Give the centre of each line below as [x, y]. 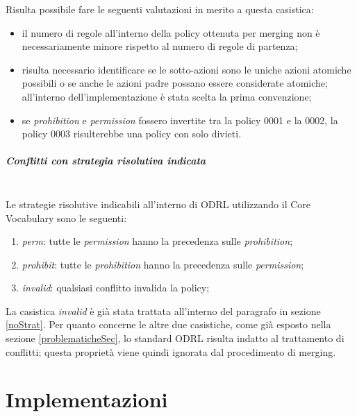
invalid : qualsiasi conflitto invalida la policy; [116, 288]
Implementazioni [87, 399]
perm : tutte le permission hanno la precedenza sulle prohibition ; [157, 241]
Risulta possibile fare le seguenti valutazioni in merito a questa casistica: [160, 9]
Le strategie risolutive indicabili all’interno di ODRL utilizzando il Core [158, 204]
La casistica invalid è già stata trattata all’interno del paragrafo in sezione [163, 310]
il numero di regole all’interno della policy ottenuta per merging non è [171, 32]
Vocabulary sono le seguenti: [66, 218]
